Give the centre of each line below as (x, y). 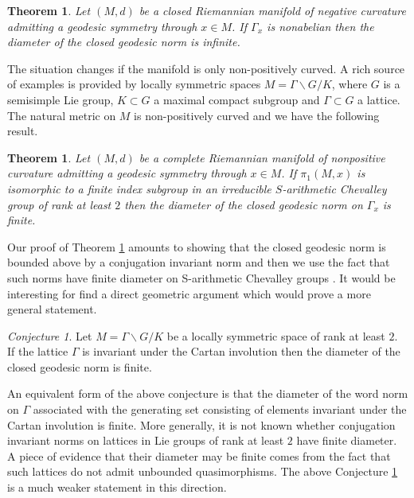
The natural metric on (62, 115)
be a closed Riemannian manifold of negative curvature (272, 10)
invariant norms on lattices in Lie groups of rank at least (146, 440)
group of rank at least (59, 204)
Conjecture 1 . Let (50, 335)
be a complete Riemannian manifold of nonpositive (262, 157)
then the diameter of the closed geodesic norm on (244, 204)
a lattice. (379, 99)
